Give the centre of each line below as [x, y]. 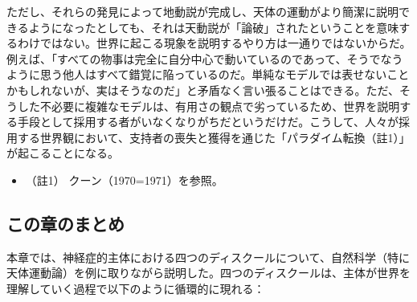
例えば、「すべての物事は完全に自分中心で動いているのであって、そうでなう [205, 58]
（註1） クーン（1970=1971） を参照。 [124, 180]
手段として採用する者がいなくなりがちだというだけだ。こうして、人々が [208, 122]
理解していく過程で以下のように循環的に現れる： [136, 288]
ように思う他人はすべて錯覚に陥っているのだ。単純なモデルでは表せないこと [208, 74]
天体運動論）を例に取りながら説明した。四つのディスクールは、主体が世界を [209, 273]
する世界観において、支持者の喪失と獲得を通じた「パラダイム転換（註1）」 [214, 137]
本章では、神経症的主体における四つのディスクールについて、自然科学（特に [208, 257]
